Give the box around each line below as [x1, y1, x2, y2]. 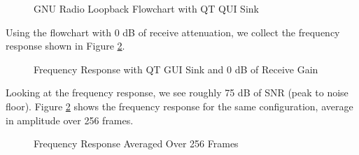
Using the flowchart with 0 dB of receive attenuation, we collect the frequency [6, 24, 340, 39]
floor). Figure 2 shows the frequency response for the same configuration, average [6, 98, 353, 113]
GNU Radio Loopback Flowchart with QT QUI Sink [34, 1, 259, 15]
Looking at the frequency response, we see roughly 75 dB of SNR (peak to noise [6, 85, 349, 100]
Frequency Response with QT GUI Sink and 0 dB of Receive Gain [34, 61, 318, 76]
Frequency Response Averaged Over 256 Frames [34, 136, 239, 151]
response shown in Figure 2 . [6, 38, 125, 53]
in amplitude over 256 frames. [6, 112, 134, 127]
